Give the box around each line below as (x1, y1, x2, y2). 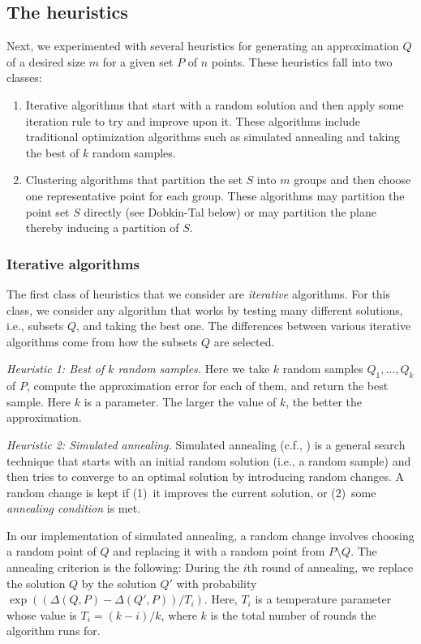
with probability (176, 574, 257, 591)
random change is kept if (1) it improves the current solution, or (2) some (6, 483, 376, 500)
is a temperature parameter (255, 590, 392, 608)
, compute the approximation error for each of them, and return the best (26, 377, 389, 394)
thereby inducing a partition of (25, 219, 179, 236)
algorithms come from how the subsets (6, 333, 198, 350)
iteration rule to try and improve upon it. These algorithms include (25, 112, 361, 129)
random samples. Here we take (118, 360, 270, 377)
